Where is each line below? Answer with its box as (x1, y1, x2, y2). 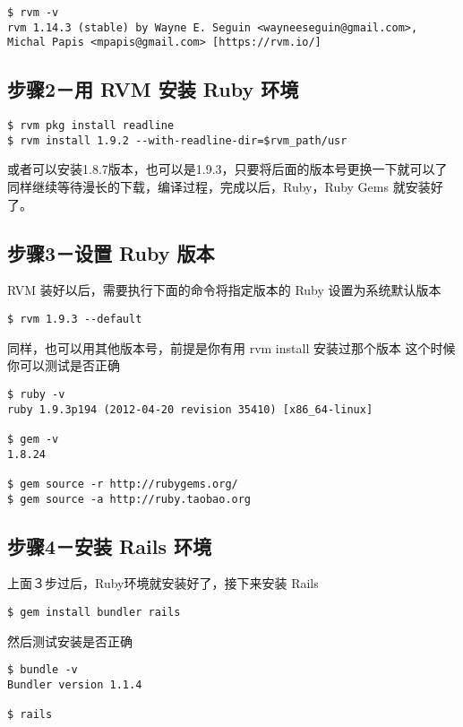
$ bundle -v (7, 663, 78, 677)
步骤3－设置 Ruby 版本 (7, 238, 215, 266)
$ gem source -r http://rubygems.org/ (7, 477, 238, 490)
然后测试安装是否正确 (7, 631, 133, 650)
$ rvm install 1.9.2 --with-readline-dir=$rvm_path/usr (7, 134, 347, 147)
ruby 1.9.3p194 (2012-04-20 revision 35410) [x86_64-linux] (7, 402, 373, 416)
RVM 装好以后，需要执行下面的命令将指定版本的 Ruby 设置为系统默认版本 (7, 281, 442, 299)
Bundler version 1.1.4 (7, 678, 142, 691)
